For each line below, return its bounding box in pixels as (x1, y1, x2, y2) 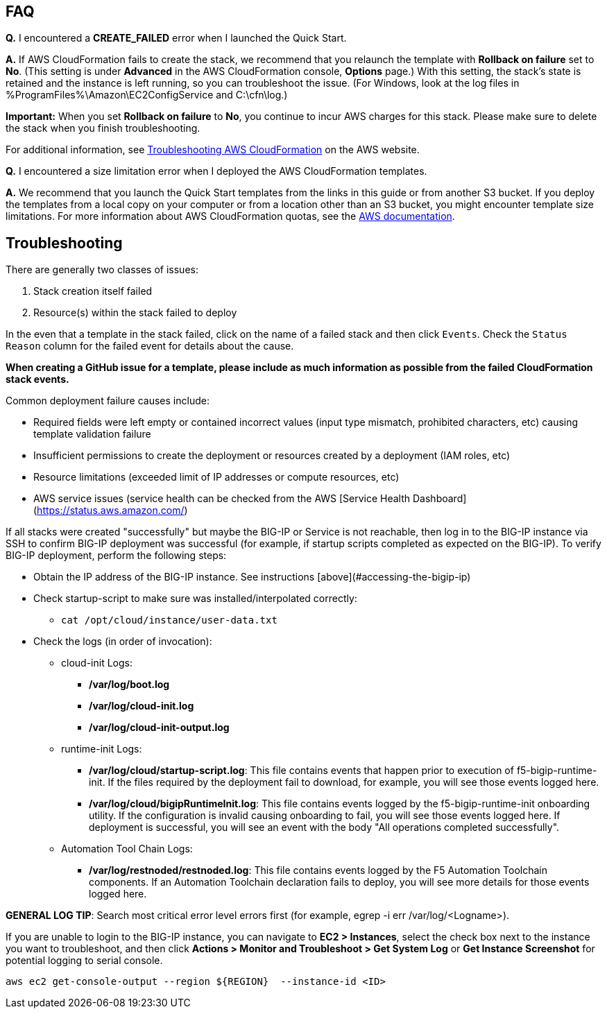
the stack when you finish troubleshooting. (6, 122, 200, 135)
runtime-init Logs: (61, 743, 142, 755)
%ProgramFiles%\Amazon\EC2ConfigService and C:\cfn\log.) (6, 89, 288, 101)
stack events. (6, 373, 69, 386)
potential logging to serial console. (6, 954, 163, 967)
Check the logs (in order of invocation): (33, 635, 212, 648)
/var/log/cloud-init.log (89, 700, 194, 712)
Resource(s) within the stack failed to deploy (33, 307, 237, 319)
